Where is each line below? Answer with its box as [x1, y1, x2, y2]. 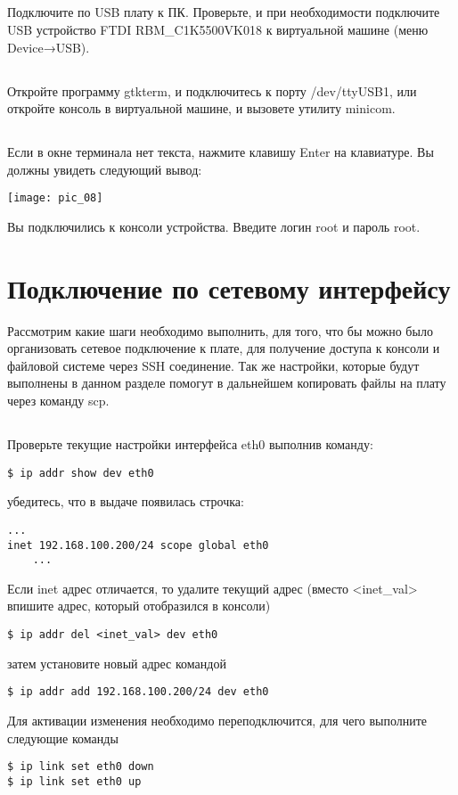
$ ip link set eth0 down [7, 760, 154, 774]
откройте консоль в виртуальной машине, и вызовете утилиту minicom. [7, 99, 396, 118]
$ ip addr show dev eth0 [7, 466, 154, 479]
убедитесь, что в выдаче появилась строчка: [7, 492, 244, 511]
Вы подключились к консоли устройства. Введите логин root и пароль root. [7, 217, 421, 235]
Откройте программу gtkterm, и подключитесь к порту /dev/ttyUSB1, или [7, 81, 417, 100]
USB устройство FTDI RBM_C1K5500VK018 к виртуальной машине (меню [7, 20, 429, 38]
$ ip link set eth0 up [7, 775, 142, 788]
